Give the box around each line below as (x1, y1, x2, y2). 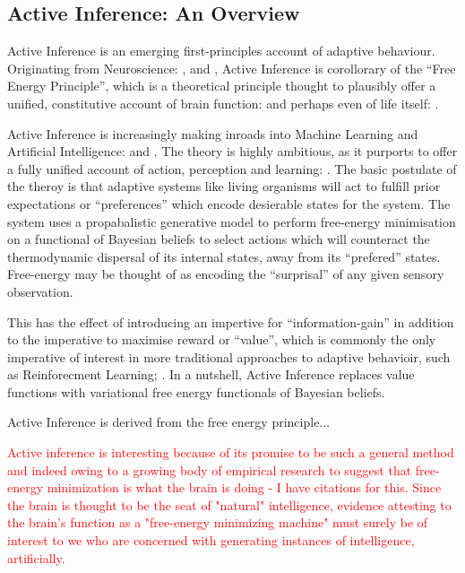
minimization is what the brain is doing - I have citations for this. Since (47, 478, 442, 497)
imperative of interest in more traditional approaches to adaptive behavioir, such (7, 347, 451, 366)
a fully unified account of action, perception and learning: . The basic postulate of (7, 159, 457, 178)
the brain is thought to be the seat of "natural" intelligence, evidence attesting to (7, 495, 452, 514)
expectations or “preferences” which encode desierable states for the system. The (7, 194, 451, 213)
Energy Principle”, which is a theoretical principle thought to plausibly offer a (7, 76, 436, 95)
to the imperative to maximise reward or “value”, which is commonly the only (7, 330, 436, 349)
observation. (7, 282, 73, 300)
